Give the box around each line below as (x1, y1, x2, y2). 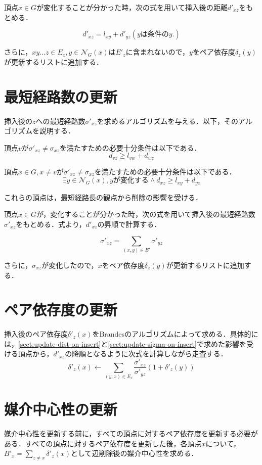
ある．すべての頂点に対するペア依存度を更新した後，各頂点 (4, 438, 202, 448)
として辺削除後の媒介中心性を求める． (71, 448, 198, 458)
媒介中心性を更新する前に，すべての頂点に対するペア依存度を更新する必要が (4, 428, 258, 438)
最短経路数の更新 (4, 86, 118, 107)
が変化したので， (41, 259, 98, 270)
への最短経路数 (35, 115, 85, 126)
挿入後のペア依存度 (4, 329, 68, 339)
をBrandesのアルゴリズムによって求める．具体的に (92, 329, 258, 339)
